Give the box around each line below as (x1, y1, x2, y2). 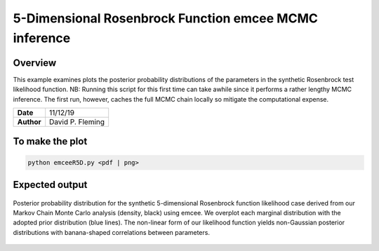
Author (17, 117, 41, 127)
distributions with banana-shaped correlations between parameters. (13, 228, 211, 236)
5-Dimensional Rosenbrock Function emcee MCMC (13, 11, 319, 26)
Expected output (13, 179, 88, 191)
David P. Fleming (49, 117, 105, 127)
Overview (13, 57, 57, 69)
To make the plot (13, 135, 88, 147)
